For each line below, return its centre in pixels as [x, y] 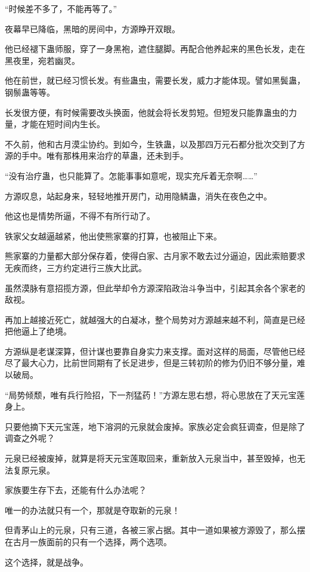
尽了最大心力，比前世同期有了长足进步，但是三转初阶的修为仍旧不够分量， [151, 363]
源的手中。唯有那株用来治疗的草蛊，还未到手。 [97, 156]
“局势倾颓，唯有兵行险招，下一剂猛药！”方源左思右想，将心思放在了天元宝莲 [155, 394]
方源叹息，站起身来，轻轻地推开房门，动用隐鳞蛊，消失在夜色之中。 [138, 196]
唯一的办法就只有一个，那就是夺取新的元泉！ [92, 510]
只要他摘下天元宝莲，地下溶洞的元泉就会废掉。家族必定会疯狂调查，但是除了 [155, 426]
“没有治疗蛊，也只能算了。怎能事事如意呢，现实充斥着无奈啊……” [131, 175]
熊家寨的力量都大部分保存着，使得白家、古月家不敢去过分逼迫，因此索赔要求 [155, 256]
